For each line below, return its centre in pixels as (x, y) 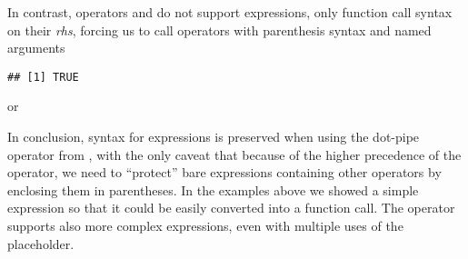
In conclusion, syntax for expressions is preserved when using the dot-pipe (214, 137)
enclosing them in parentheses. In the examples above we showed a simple (213, 189)
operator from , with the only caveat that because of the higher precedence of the (234, 154)
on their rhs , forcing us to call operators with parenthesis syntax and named (219, 30)
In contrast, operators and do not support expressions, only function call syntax (230, 12)
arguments (36, 48)
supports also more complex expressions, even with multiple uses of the (205, 225)
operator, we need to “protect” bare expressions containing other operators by (224, 172)
